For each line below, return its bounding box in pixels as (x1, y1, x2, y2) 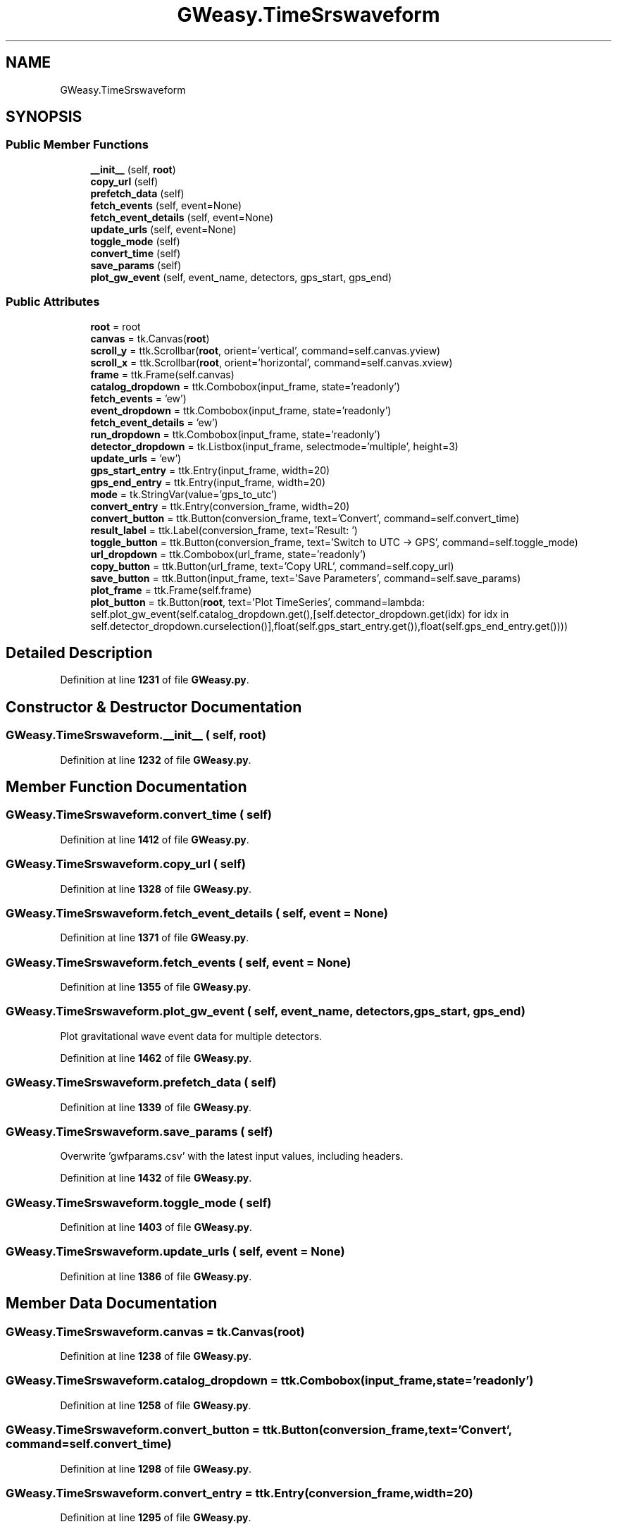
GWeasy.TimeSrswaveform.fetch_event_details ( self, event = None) (6, 905, 388, 920)
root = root (90, 320, 141, 333)
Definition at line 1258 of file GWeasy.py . (60, 1399, 251, 1411)
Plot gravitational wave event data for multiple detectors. (60, 1029, 323, 1042)
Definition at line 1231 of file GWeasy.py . (60, 674, 249, 686)
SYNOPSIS (6, 108, 82, 126)
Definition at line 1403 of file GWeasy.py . (60, 1221, 252, 1234)
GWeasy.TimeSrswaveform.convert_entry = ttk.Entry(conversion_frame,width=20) (6, 1485, 473, 1500)
